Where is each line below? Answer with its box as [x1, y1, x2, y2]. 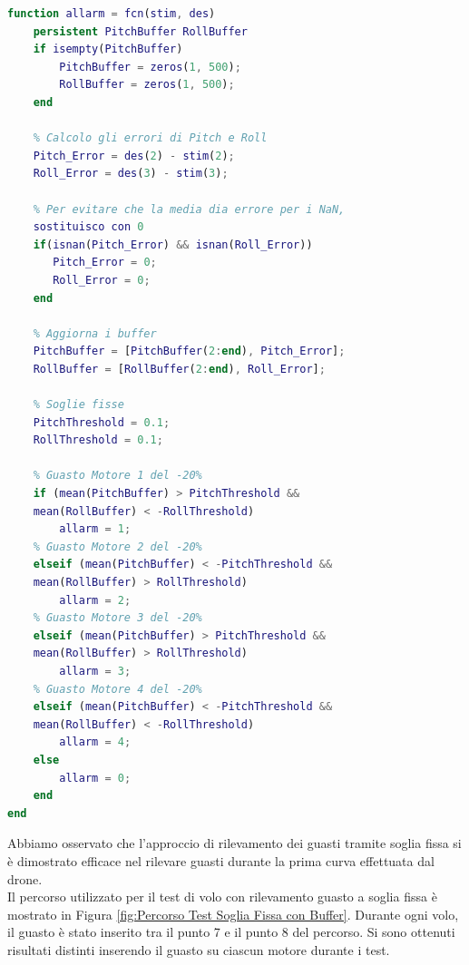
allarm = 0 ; [59, 771, 132, 785]
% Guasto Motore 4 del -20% [33, 682, 202, 696]
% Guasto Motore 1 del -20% [33, 469, 202, 482]
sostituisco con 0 [33, 220, 144, 234]
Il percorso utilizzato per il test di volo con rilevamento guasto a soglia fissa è [7, 887, 437, 906]
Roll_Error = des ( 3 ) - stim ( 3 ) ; [33, 167, 229, 180]
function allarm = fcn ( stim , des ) [7, 7, 216, 20]
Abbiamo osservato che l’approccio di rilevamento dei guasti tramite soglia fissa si [7, 833, 462, 853]
